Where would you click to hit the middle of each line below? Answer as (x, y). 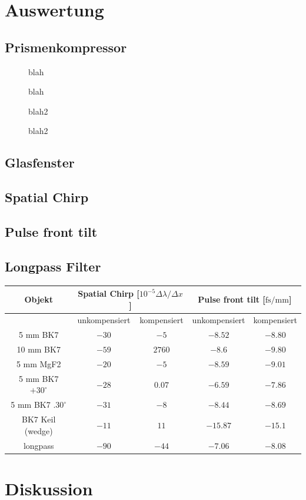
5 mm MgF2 (39, 363)
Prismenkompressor (66, 47)
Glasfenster (40, 162)
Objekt (39, 299)
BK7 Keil (39, 419)
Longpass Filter (53, 266)
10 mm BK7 (39, 349)
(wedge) (39, 430)
